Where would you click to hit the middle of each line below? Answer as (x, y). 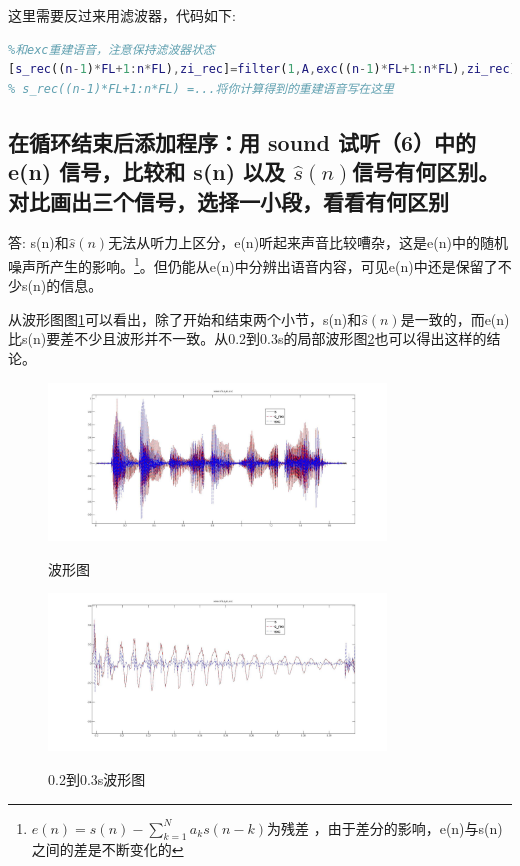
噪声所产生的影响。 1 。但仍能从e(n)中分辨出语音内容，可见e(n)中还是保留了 (253, 264)
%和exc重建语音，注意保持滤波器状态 (111, 49)
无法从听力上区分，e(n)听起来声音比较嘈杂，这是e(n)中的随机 (308, 242)
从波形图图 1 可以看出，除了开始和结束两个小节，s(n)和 (185, 318)
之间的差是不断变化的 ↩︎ (107, 849)
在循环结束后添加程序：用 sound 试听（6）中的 (242, 141)
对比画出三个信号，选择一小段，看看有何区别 (228, 200)
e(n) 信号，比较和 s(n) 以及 (147, 171)
